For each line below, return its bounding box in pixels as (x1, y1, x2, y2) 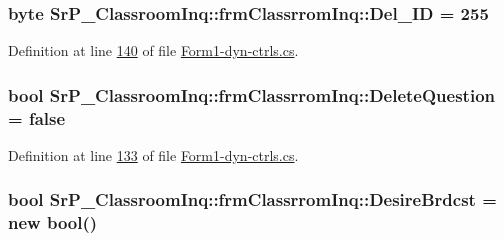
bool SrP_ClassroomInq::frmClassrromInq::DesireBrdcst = (8, 187, 497, 212)
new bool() (8, 210, 98, 235)
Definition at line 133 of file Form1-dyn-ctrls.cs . (8, 144, 299, 165)
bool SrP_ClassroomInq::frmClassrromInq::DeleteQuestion (8, 82, 495, 107)
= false (8, 105, 66, 130)
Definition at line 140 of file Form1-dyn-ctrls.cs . (8, 40, 299, 61)
